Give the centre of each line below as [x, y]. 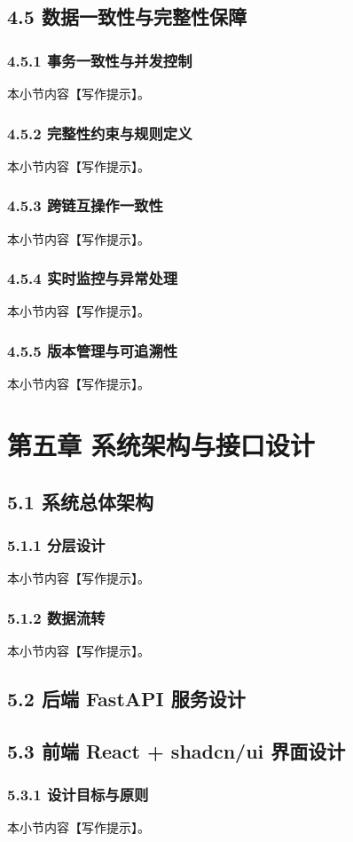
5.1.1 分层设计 [56, 544]
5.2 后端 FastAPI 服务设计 [126, 699]
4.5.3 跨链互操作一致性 [85, 205]
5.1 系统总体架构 [80, 501]
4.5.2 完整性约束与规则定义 [100, 133]
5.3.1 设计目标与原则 [78, 795]
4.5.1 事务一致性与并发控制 [100, 60]
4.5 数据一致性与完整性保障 [127, 16]
